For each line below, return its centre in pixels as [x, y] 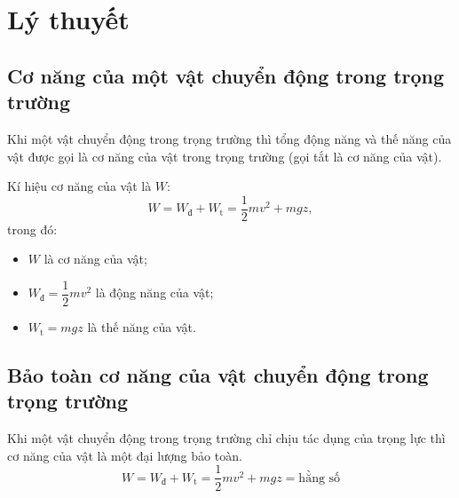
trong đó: [32, 229]
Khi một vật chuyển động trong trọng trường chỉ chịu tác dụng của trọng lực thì [226, 438]
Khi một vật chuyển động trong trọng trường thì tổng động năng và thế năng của [229, 138]
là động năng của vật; [154, 292]
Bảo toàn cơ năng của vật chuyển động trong [218, 375]
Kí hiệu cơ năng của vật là [79, 186]
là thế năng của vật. [142, 327]
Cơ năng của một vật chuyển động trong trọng [226, 75]
